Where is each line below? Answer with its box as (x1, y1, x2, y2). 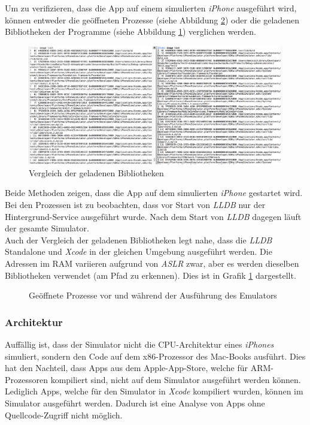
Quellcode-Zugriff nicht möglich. (5, 408, 123, 421)
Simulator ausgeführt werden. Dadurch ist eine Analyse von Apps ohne (5, 397, 265, 409)
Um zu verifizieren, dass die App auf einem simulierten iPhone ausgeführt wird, (5, 2, 297, 14)
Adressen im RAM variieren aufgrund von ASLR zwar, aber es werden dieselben (5, 257, 299, 270)
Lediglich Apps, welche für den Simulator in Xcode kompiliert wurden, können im (5, 385, 303, 397)
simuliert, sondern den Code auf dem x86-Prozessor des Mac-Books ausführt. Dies (5, 349, 306, 362)
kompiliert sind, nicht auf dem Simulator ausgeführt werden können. (50, 373, 301, 385)
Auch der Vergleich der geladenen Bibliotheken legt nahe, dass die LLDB (5, 233, 272, 246)
